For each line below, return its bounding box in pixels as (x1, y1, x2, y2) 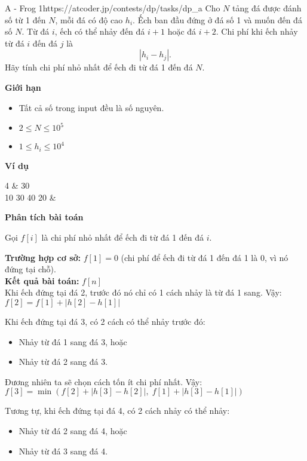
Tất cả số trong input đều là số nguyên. (19, 101, 164, 113)
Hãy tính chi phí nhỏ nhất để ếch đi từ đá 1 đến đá (5, 61, 193, 73)
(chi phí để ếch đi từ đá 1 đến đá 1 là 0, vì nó (121, 251, 288, 263)
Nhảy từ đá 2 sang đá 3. (19, 355, 108, 368)
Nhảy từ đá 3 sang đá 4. (19, 444, 108, 457)
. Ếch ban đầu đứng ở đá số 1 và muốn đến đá (133, 13, 302, 26)
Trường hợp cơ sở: (5, 251, 81, 263)
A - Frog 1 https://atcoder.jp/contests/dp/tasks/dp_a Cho (5, 2, 220, 14)
